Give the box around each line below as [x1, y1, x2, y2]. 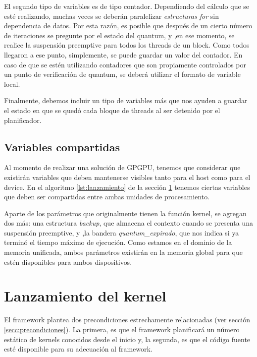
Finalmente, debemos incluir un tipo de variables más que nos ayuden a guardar [4, 95, 248, 106]
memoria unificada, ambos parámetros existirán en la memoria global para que [4, 247, 243, 257]
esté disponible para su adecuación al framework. [4, 344, 153, 354]
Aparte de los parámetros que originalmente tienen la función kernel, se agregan [4, 208, 247, 218]
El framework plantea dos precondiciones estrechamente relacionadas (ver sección [4, 314, 250, 325]
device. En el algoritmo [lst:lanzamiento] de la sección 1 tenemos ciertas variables [4, 181, 250, 192]
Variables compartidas [4, 139, 120, 154]
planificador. [4, 115, 42, 125]
